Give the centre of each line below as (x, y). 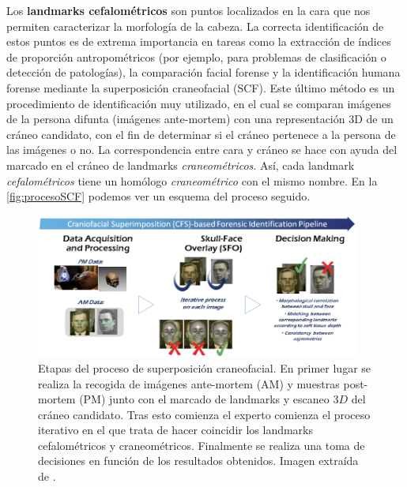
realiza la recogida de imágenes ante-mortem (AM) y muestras (189, 383)
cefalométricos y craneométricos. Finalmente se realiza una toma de (202, 445)
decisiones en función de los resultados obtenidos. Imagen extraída (198, 461)
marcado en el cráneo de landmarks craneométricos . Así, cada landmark (181, 165)
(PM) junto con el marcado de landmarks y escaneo (204, 399)
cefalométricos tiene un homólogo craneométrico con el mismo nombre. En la (192, 180)
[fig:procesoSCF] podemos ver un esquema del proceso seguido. (158, 196)
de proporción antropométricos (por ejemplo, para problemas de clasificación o (196, 56)
